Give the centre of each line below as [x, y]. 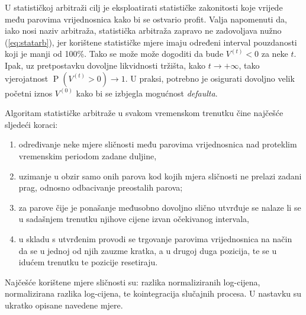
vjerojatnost [27, 78]
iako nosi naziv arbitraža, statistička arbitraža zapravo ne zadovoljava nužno [143, 30]
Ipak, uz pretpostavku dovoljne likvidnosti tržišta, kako [105, 65]
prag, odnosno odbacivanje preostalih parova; [101, 187]
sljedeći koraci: [31, 124]
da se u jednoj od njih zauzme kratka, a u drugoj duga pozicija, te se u [148, 250]
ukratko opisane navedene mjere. [64, 305]
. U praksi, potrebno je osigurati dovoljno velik [210, 78]
